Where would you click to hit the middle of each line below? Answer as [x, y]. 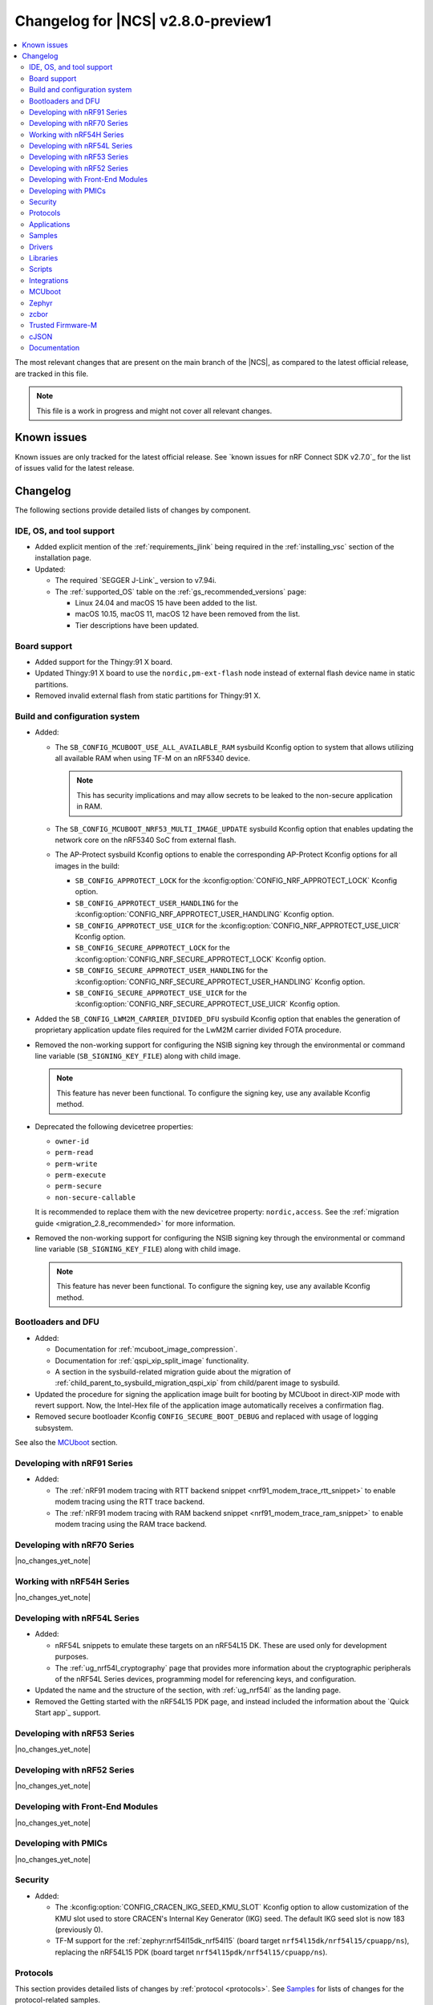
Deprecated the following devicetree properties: [114, 1126]
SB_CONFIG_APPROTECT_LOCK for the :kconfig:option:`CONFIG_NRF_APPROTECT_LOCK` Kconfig [236, 881]
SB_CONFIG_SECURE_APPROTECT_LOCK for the [152, 948]
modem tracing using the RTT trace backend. [130, 1502]
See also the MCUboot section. [66, 1443]
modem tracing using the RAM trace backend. [131, 1524]
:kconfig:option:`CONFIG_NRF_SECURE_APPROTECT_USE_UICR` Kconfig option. [208, 1004]
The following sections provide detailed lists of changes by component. [133, 510]
